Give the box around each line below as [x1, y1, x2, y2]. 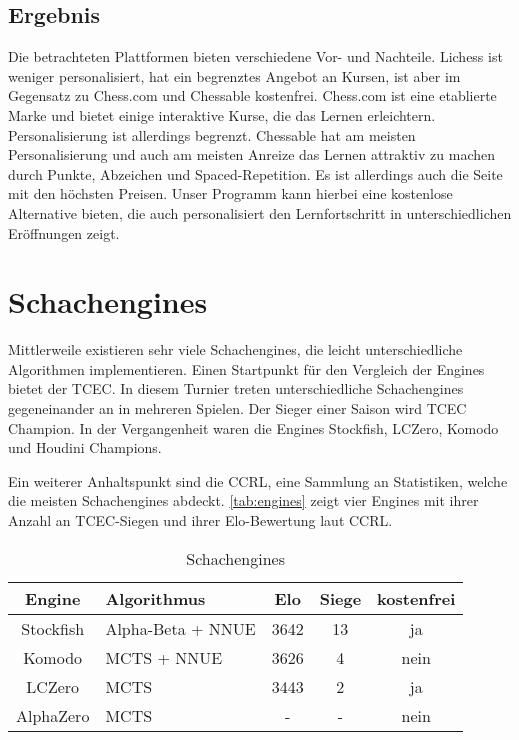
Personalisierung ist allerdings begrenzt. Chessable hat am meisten [8, 124, 416, 145]
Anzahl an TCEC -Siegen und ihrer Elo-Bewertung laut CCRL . [8, 510, 393, 531]
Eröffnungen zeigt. [8, 222, 120, 243]
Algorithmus [105, 586, 206, 610]
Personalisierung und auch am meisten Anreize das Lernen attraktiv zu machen [8, 144, 495, 165]
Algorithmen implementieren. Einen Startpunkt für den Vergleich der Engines [8, 358, 485, 379]
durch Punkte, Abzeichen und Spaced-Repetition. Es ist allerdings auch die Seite [8, 163, 503, 184]
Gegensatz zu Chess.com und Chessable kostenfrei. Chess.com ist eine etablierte [8, 85, 497, 106]
